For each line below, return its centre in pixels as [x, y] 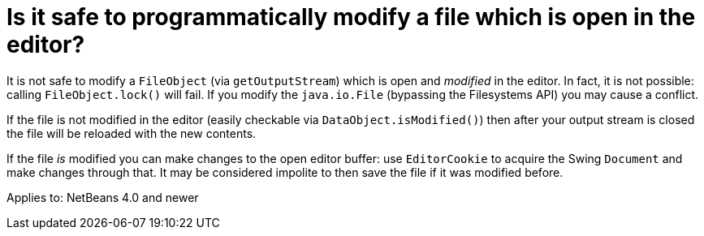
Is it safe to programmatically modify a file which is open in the [351, 17]
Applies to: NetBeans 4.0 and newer [103, 197]
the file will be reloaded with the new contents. [132, 133]
